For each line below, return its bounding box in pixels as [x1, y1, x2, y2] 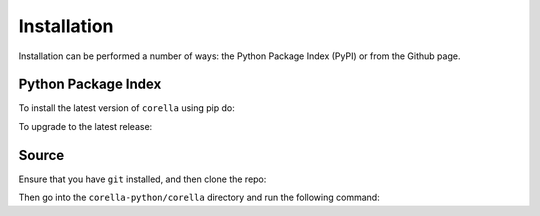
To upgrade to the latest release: [18, 120, 153, 132]
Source [18, 146, 65, 164]
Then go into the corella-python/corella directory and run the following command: [18, 191, 380, 204]
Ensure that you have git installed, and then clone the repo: [18, 173, 267, 185]
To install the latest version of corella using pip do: [18, 102, 235, 114]
